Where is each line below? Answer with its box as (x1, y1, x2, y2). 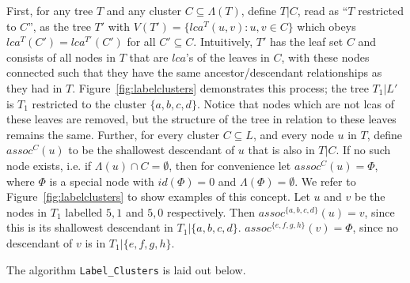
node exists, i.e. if (6, 157, 92, 173)
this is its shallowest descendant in (6, 219, 173, 236)
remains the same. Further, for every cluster (6, 126, 219, 142)
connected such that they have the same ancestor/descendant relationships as (6, 64, 382, 81)
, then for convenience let (169, 157, 291, 173)
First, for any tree (6, 2, 93, 18)
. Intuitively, (193, 33, 253, 50)
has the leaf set (269, 33, 344, 50)
